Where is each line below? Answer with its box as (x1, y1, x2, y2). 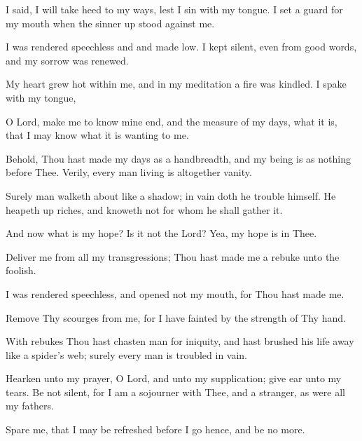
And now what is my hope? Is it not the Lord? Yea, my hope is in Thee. (6, 226, 317, 240)
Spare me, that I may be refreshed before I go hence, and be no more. (6, 422, 305, 437)
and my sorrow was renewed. (6, 53, 129, 67)
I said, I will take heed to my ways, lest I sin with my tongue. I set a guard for (6, 2, 343, 16)
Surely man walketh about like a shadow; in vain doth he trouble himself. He (6, 188, 336, 203)
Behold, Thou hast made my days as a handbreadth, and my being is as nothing (6, 151, 351, 165)
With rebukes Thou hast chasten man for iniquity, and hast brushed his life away (6, 334, 354, 348)
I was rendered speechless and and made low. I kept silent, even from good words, (6, 39, 357, 54)
